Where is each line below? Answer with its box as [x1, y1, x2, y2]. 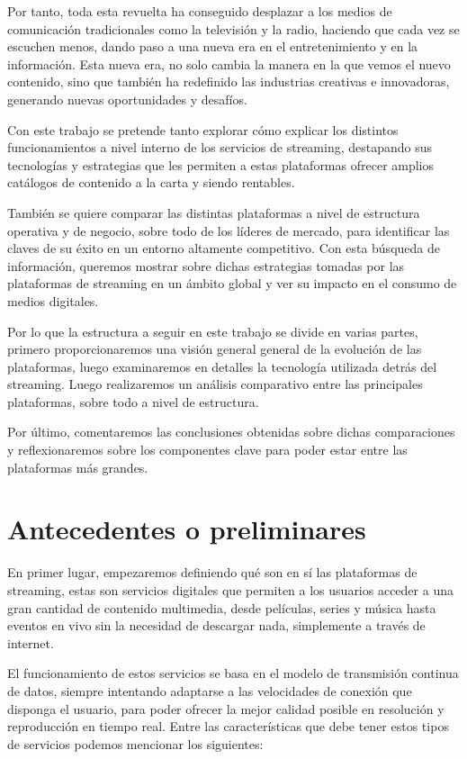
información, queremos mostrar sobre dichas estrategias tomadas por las [7, 256, 405, 275]
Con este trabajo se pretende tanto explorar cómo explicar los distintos [7, 120, 399, 139]
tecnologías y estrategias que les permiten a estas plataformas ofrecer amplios [7, 155, 435, 174]
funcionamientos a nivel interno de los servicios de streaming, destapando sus [7, 138, 433, 157]
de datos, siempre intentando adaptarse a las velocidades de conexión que [7, 681, 412, 700]
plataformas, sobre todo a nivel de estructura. [7, 392, 259, 411]
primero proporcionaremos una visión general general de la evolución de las [7, 339, 422, 358]
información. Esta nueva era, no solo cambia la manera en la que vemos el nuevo [7, 54, 451, 73]
